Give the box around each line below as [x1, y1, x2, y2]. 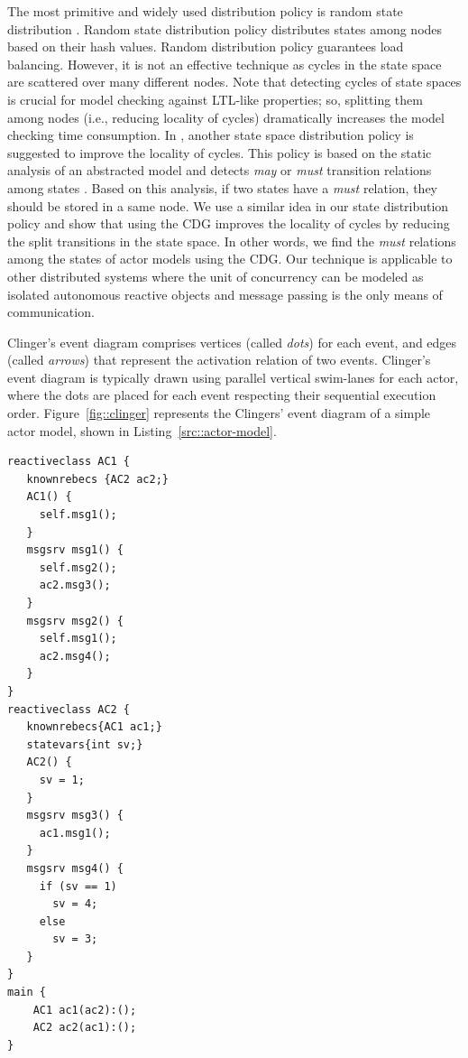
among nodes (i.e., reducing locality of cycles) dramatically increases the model [7, 107, 445, 126]
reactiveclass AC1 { [7, 455, 131, 469]
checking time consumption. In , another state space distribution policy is [7, 125, 414, 144]
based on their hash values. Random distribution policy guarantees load [7, 37, 404, 56]
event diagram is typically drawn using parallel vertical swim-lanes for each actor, [7, 367, 459, 386]
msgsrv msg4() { [26, 861, 124, 875]
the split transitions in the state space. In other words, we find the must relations [7, 231, 456, 250]
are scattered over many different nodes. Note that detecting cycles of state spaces [7, 72, 462, 91]
